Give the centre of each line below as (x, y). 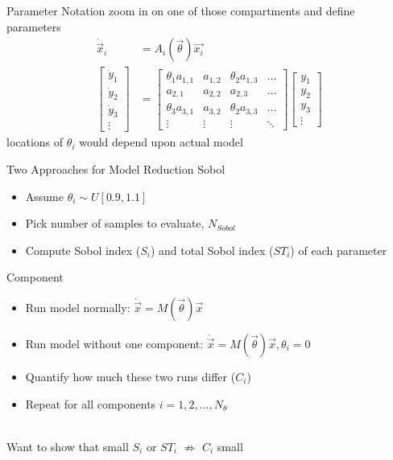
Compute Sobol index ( (83, 250)
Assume (44, 196)
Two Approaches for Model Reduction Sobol (116, 169)
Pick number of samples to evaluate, (115, 223)
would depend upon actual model (161, 142)
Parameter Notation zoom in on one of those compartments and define (181, 10)
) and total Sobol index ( (212, 250)
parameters (34, 26)
